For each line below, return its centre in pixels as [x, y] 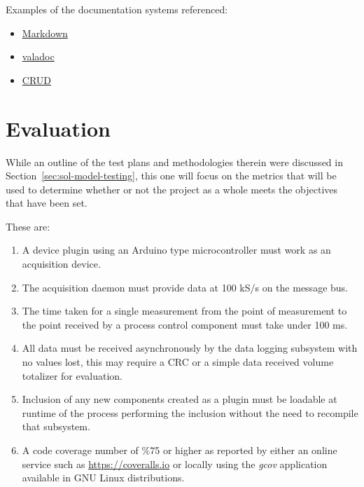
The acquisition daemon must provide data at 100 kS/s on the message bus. [185, 287]
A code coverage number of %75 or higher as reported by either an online [180, 450]
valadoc [38, 56]
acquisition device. [61, 264]
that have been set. [47, 203]
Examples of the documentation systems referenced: [117, 9]
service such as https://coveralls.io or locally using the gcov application [175, 464]
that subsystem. [56, 426]
